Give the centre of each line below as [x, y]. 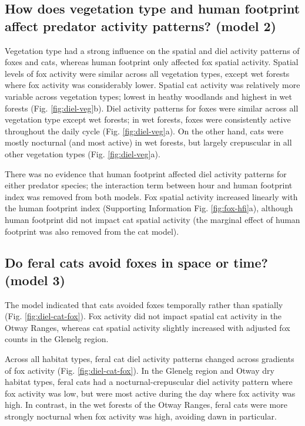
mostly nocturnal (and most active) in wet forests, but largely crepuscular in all [148, 142]
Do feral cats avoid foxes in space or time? [136, 263]
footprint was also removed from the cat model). [92, 231]
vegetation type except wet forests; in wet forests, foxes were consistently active [148, 119]
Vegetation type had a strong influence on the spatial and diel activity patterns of [152, 50]
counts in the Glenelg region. [57, 339]
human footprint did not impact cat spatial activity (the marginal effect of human [152, 219]
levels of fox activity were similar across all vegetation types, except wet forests [147, 73]
